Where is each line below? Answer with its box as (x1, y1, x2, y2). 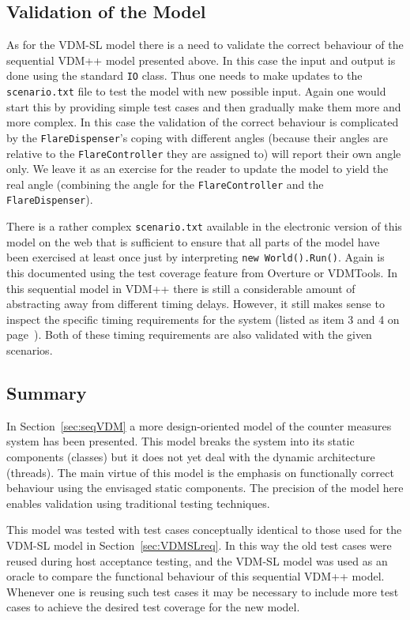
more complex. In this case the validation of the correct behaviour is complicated (6, 114, 399, 130)
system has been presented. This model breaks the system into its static (6, 433, 355, 449)
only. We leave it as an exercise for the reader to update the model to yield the (6, 160, 389, 177)
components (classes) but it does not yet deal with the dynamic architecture (6, 448, 375, 464)
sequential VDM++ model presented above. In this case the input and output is (6, 51, 396, 68)
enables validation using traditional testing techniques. (6, 494, 270, 511)
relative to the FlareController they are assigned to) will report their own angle (6, 145, 401, 161)
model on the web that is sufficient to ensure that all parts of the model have (6, 233, 380, 250)
